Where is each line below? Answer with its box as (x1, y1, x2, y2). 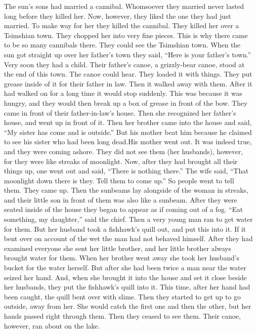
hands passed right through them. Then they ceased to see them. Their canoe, (4, 311, 241, 321)
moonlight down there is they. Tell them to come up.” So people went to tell (4, 175, 234, 185)
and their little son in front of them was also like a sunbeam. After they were (4, 194, 237, 205)
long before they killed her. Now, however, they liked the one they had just (4, 10, 231, 21)
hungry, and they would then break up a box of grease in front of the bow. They (4, 97, 248, 108)
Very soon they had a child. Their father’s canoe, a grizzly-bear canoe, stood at (4, 59, 245, 69)
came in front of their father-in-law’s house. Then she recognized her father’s (4, 107, 236, 118)
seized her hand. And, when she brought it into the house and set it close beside (4, 272, 247, 282)
